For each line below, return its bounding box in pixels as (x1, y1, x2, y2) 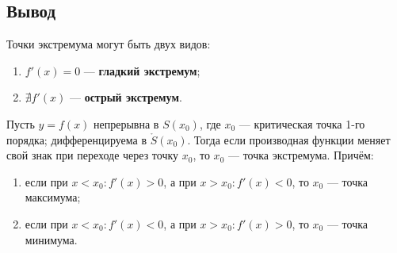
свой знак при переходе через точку (6, 147, 179, 163)
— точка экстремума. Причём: (227, 147, 374, 163)
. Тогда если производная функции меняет (187, 131, 391, 148)
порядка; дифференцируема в (6, 131, 147, 148)
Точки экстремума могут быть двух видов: (6, 36, 211, 52)
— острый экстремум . (69, 89, 182, 105)
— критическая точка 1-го (239, 115, 365, 132)
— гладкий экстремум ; (83, 62, 200, 79)
